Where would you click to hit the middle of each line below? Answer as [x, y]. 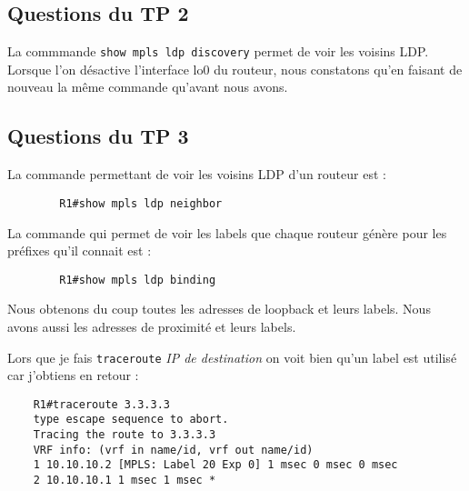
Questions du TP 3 [98, 136]
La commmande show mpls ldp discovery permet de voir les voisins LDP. [218, 51]
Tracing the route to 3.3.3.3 [125, 435]
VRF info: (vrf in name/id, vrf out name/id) [173, 450]
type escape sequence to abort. [131, 420]
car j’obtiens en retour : [73, 375]
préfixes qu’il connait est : [80, 251]
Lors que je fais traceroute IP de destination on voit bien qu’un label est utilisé [232, 357]
